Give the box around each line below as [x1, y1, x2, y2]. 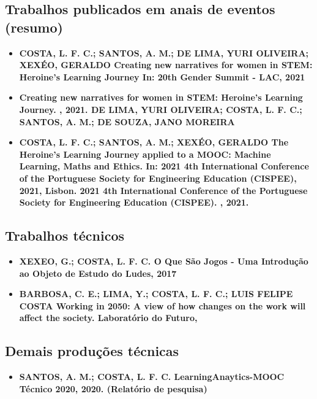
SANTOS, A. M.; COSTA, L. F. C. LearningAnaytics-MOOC [19, 370, 285, 383]
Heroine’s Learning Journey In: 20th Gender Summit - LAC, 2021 [19, 70, 305, 83]
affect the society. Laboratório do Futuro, [19, 311, 198, 324]
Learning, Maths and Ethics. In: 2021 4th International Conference [19, 160, 309, 172]
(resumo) [5, 17, 63, 36]
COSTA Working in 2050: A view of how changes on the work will [19, 299, 306, 312]
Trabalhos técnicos [5, 226, 125, 245]
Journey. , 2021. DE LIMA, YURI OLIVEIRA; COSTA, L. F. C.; [19, 103, 302, 115]
